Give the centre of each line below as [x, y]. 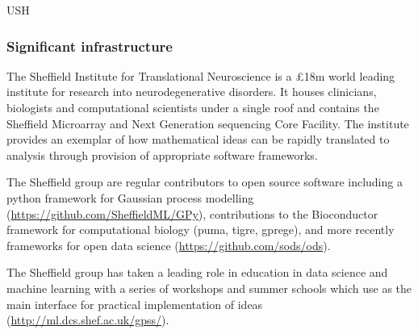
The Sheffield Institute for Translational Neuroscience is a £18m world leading [201, 75]
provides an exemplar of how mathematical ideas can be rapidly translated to [198, 139]
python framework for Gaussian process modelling [130, 197]
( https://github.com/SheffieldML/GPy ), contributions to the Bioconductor [192, 213]
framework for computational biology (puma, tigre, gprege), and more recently [201, 230]
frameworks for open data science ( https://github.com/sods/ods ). [169, 245]
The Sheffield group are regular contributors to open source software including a [205, 182]
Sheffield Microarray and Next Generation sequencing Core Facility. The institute [208, 123]
